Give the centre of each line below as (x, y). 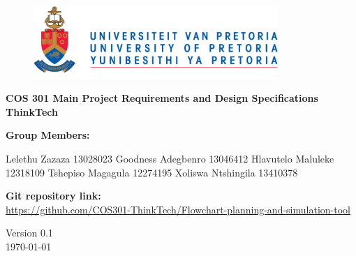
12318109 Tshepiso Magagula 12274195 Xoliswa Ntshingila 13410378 (152, 172)
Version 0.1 (29, 233)
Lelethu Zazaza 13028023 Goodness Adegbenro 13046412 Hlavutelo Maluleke (170, 158)
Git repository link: (53, 196)
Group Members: (48, 135)
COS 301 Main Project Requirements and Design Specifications (162, 98)
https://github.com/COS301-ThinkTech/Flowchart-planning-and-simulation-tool (178, 209)
